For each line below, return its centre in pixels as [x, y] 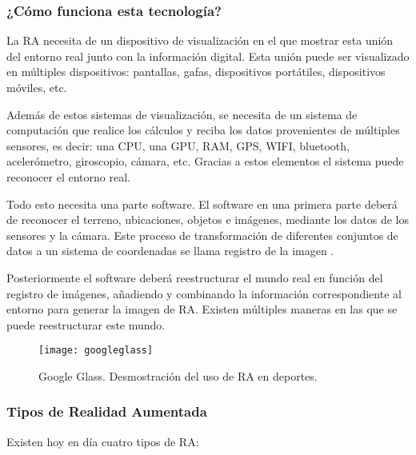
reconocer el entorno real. [68, 176]
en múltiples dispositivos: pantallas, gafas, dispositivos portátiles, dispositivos [196, 72]
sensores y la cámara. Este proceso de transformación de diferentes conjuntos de [202, 235]
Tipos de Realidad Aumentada [107, 411]
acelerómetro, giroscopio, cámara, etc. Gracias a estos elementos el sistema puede [205, 161]
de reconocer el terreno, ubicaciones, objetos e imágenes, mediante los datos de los [208, 220]
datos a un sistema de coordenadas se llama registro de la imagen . [170, 251]
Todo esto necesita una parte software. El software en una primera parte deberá [202, 204]
